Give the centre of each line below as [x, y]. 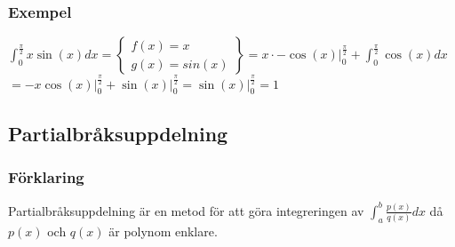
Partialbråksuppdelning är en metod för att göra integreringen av [186, 210]
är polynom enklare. [163, 231]
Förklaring [46, 177]
